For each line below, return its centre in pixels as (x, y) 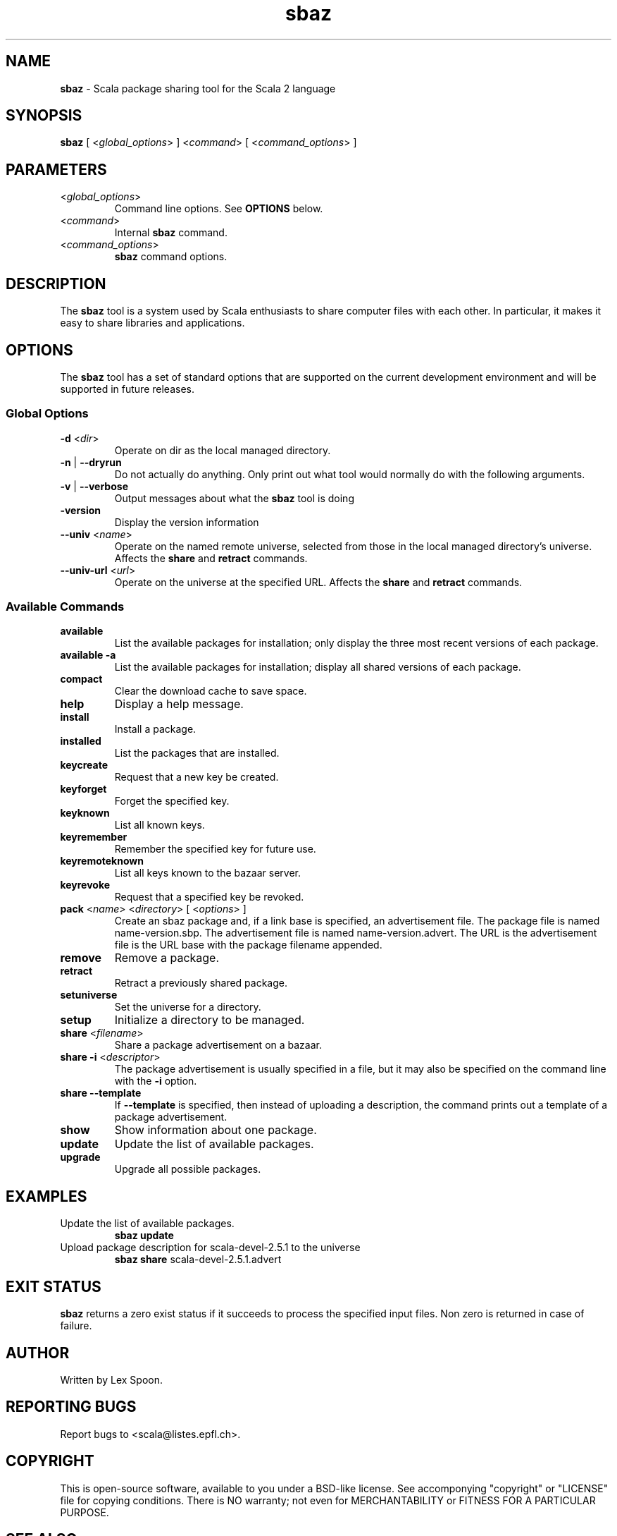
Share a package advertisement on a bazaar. (218, 1045)
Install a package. (155, 729)
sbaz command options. (171, 257)
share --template (101, 1093)
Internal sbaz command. (171, 233)
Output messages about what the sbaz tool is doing (234, 498)
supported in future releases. (127, 389)
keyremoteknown (102, 861)
